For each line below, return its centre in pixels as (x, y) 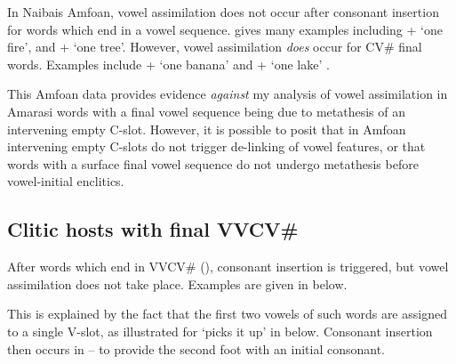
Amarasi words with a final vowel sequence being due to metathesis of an (207, 111)
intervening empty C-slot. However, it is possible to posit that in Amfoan (207, 129)
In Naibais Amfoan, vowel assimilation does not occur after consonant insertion (223, 12)
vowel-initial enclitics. (66, 181)
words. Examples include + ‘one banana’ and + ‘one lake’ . (168, 64)
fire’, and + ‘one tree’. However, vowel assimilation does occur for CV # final (215, 47)
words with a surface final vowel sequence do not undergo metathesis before (213, 163)
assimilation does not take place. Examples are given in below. (177, 283)
